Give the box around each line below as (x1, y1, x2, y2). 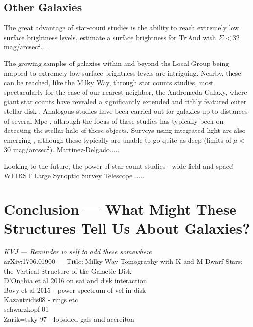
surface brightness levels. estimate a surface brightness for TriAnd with (4, 32, 216, 42)
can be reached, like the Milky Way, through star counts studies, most (4, 77, 214, 87)
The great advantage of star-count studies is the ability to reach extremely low (4, 22, 239, 33)
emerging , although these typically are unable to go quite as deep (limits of (4, 134, 232, 145)
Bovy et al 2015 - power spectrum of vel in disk (4, 284, 146, 295)
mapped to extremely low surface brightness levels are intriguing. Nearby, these (4, 67, 241, 78)
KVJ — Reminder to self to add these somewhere (4, 246, 152, 257)
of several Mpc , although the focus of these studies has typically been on (4, 115, 224, 126)
